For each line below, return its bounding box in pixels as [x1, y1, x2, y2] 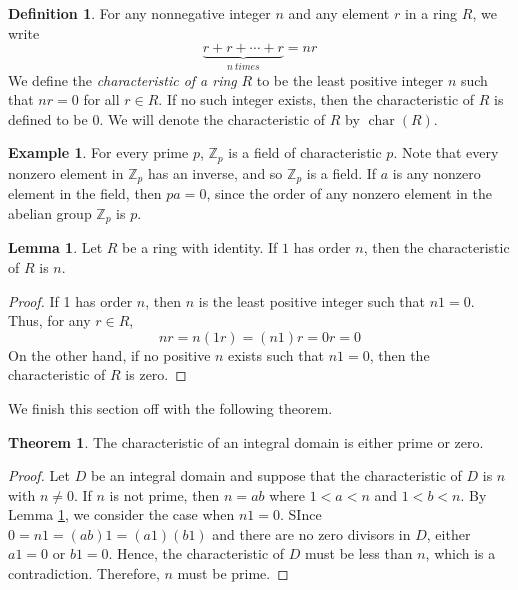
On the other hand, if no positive [8, 344, 211, 365]
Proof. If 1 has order [8, 290, 133, 311]
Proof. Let [8, 465, 70, 486]
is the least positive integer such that [198, 290, 426, 311]
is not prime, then [109, 484, 220, 505]
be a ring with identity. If [122, 237, 278, 258]
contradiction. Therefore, [8, 563, 160, 584]
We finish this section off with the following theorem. [8, 397, 333, 418]
